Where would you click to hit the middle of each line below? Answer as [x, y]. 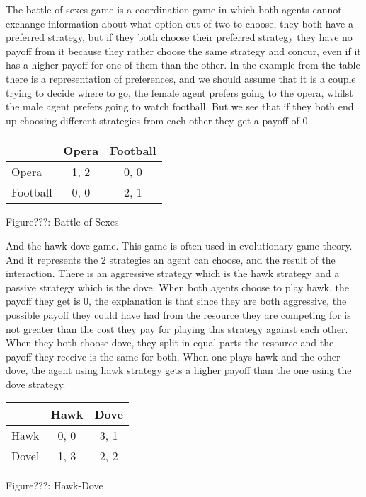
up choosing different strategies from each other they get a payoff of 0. [158, 120]
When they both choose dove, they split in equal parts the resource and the [170, 343]
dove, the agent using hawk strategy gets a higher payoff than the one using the [179, 370]
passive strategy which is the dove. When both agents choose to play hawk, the [178, 287]
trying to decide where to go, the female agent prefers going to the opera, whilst [179, 92]
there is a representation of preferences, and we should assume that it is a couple [181, 78]
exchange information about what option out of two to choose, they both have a [179, 23]
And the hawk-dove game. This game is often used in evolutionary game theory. [179, 245]
